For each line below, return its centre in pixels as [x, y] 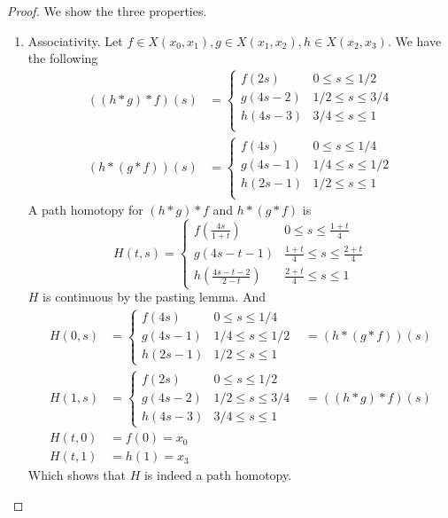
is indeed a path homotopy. [218, 475]
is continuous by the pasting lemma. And [154, 297]
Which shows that [77, 475]
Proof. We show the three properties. [107, 11]
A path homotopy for [85, 210]
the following [63, 58]
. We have [414, 40]
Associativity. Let [75, 40]
